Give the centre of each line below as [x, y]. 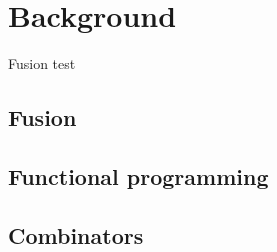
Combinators [76, 234]
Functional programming [138, 175]
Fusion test [42, 63]
